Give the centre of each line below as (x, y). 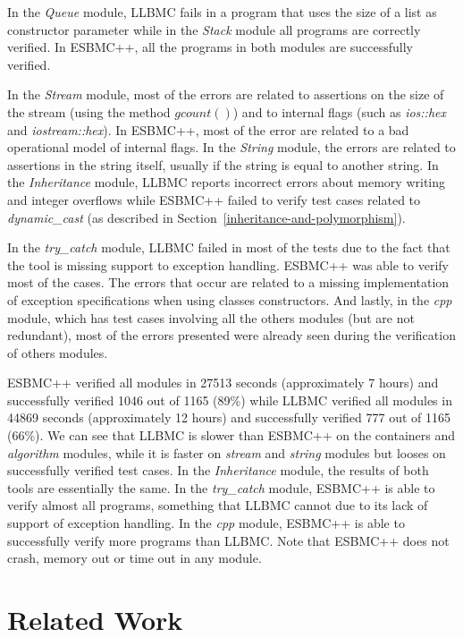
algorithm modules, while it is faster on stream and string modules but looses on (227, 452)
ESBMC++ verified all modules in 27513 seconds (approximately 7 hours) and (223, 383)
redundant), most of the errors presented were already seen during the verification (231, 335)
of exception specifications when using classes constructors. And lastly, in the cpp (230, 299)
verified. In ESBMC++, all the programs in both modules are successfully (210, 47)
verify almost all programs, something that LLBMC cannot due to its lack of (218, 505)
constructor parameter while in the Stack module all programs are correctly (214, 29)
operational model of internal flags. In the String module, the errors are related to (231, 147)
